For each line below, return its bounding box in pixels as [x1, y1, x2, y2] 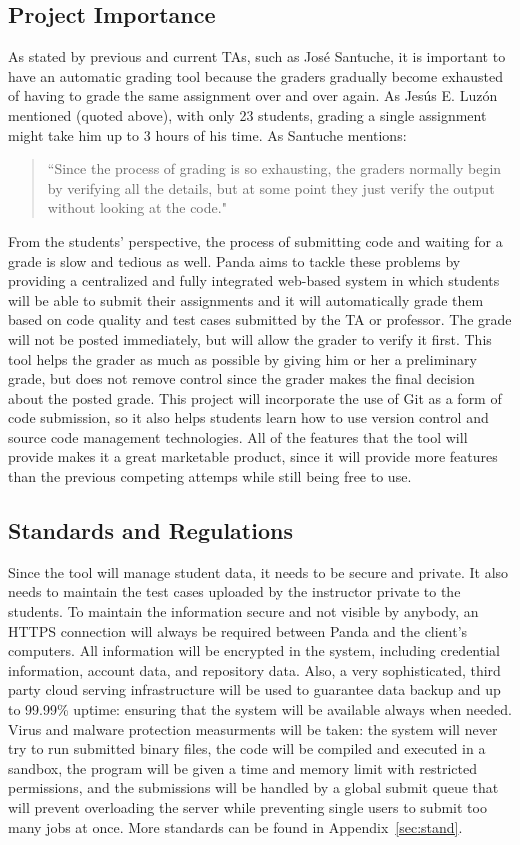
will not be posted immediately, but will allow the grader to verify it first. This [8, 328, 492, 349]
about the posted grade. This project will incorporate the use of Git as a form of [8, 387, 502, 408]
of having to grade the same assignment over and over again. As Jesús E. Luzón [8, 85, 498, 106]
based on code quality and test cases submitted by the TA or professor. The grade [8, 309, 512, 330]
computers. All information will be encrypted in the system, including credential [8, 640, 500, 661]
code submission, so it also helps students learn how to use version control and [8, 407, 489, 428]
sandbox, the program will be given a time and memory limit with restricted [8, 757, 477, 778]
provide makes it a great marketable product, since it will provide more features [8, 446, 498, 467]
